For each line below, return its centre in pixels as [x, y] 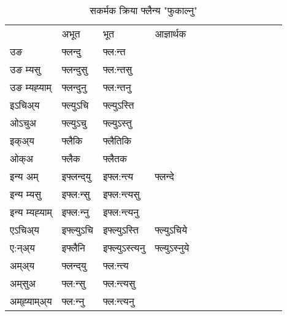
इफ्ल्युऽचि [77, 230]
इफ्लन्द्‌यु [76, 176]
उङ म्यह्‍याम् [31, 87]
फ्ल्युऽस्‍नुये [172, 247]
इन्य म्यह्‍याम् [31, 212]
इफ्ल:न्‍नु [75, 212]
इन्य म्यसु [25, 194]
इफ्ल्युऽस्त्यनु [124, 247]
